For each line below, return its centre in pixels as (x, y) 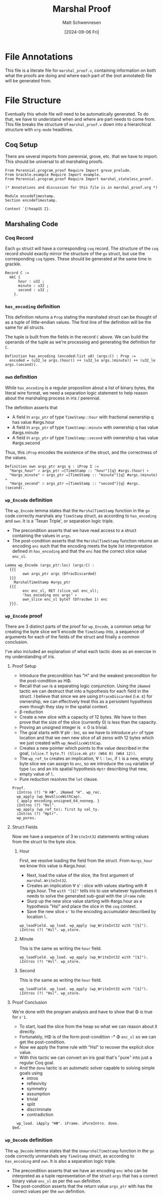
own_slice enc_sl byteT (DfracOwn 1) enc (65, 599)
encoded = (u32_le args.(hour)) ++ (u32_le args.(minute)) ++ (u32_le (82, 360)
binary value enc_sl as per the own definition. (57, 1181)
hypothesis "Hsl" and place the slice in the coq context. (82, 906)
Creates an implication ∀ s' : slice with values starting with (85, 886)
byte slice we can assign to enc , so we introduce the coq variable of (87, 764)
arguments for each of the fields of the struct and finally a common (72, 637)
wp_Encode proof (24, 616)
